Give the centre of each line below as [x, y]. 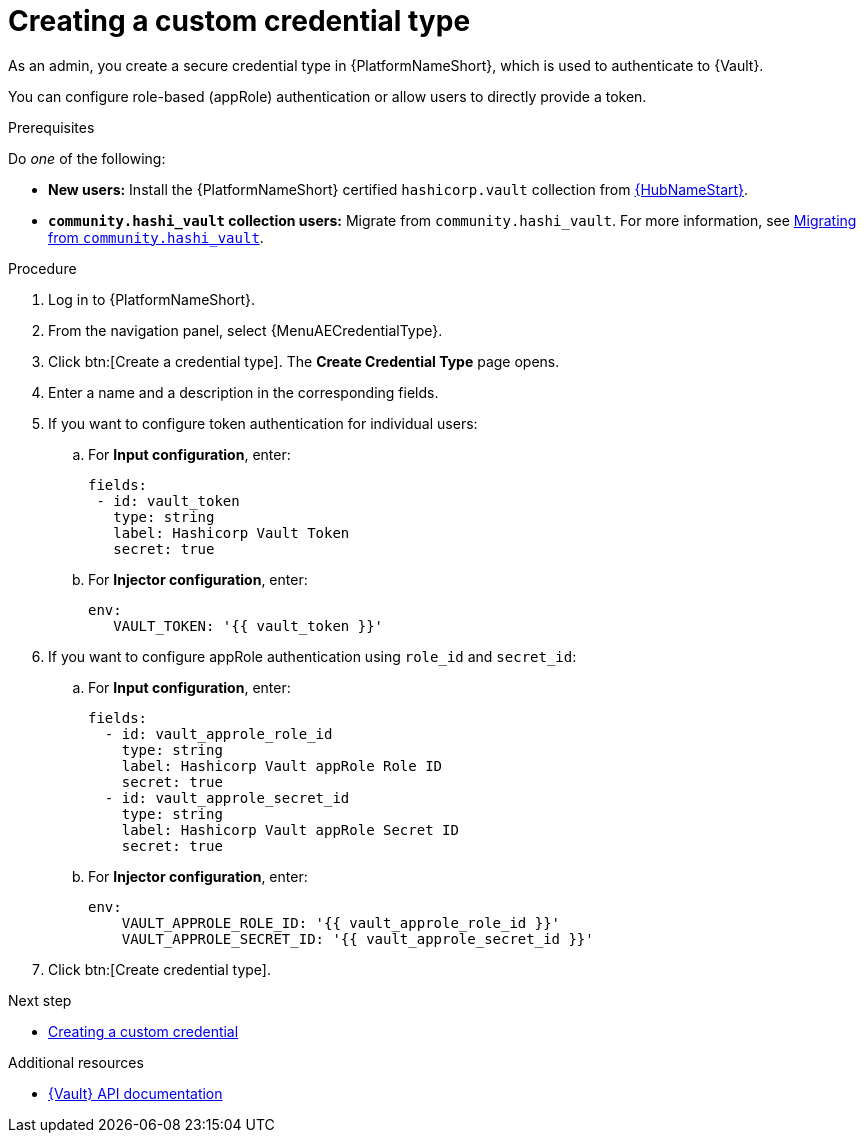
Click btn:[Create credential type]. [159, 969]
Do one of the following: [87, 158]
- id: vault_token [168, 500]
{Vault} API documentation [135, 1093]
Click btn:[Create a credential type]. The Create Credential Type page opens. [304, 361]
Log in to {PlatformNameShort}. [152, 299]
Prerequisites [51, 127]
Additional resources [76, 1062]
